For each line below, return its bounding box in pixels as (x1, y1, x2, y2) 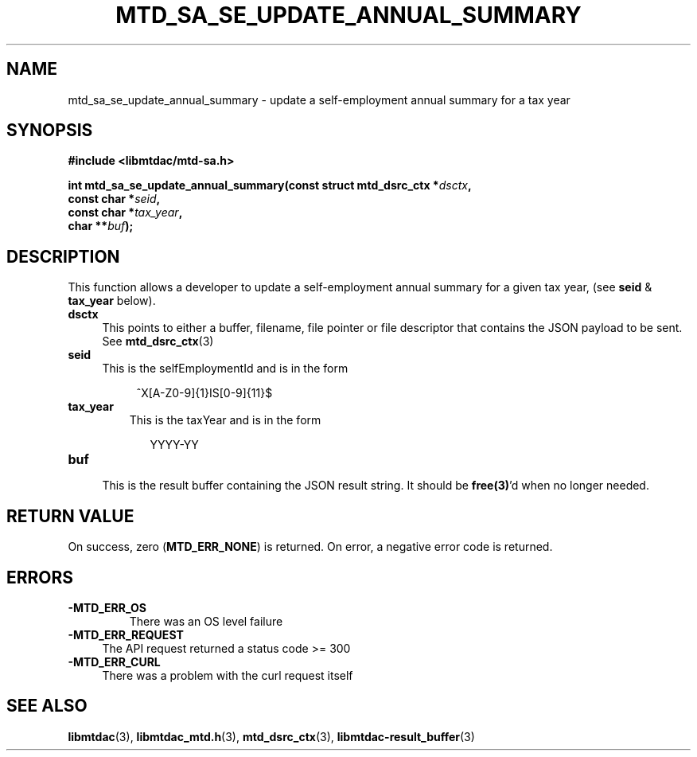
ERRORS (6, 567, 74, 587)
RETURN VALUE (6, 505, 134, 526)
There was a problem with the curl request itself (102, 668, 353, 682)
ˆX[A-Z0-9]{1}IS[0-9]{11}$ (136, 386, 273, 400)
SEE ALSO (6, 696, 88, 716)
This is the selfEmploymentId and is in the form (102, 361, 348, 376)
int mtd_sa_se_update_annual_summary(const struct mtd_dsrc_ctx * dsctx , (68, 178, 472, 193)
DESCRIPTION (6, 246, 120, 267)
